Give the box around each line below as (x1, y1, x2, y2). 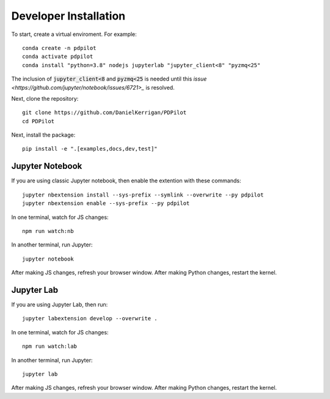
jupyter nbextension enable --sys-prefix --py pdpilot (22, 200, 190, 207)
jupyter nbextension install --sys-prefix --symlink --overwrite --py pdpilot (22, 191, 264, 198)
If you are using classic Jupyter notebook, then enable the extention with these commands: (11, 177, 241, 184)
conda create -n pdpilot (22, 45, 97, 51)
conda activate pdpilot (22, 53, 94, 60)
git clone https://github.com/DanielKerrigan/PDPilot (22, 109, 186, 116)
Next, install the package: (11, 131, 76, 138)
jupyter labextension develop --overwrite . (22, 315, 158, 322)
